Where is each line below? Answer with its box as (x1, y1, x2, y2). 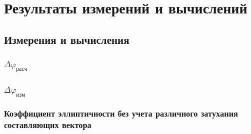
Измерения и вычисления (4, 31, 129, 47)
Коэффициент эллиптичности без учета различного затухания (4, 107, 238, 120)
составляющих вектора (4, 119, 91, 131)
